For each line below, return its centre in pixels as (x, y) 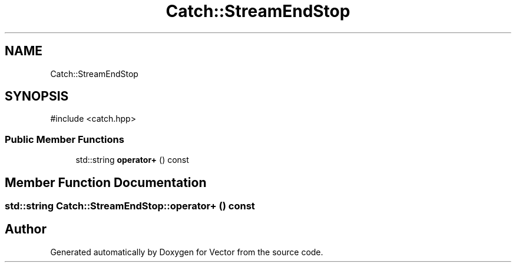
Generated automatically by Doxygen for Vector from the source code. (187, 252)
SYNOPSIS (37, 96)
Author (26, 229)
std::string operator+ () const (132, 160)
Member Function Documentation (106, 182)
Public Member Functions (64, 139)
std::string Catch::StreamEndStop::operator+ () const (130, 206)
